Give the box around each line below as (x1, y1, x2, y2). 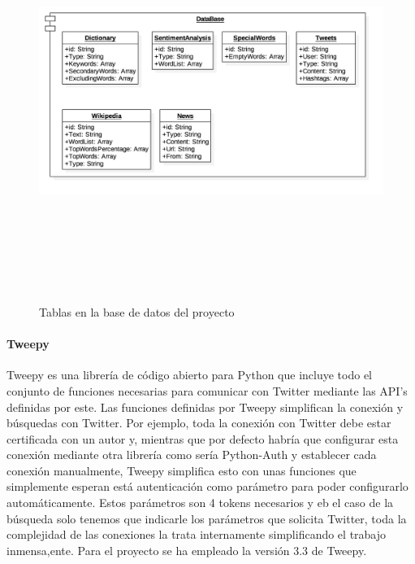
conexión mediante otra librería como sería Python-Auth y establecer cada (6, 446, 377, 463)
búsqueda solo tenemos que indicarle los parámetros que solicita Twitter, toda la (6, 509, 407, 527)
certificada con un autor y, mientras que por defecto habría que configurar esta (6, 430, 399, 447)
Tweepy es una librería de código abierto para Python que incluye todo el (6, 366, 373, 383)
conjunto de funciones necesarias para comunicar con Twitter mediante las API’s (6, 382, 408, 399)
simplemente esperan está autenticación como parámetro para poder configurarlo (6, 478, 409, 495)
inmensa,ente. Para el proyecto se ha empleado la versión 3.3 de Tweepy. (6, 541, 367, 558)
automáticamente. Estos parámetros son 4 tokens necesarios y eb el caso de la (6, 494, 394, 511)
